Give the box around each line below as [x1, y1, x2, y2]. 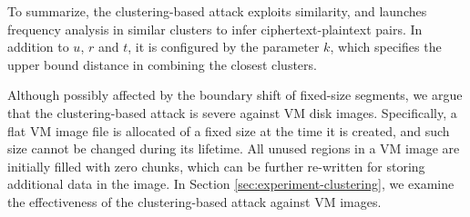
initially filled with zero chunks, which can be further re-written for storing [7, 156, 425, 175]
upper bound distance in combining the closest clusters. [7, 54, 317, 74]
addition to [7, 37, 69, 56]
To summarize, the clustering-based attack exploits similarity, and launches [7, 2, 427, 20]
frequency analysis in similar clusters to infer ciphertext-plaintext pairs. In [7, 19, 423, 38]
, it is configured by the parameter [128, 37, 320, 56]
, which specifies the [330, 37, 442, 56]
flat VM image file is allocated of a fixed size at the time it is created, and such [7, 121, 450, 140]
